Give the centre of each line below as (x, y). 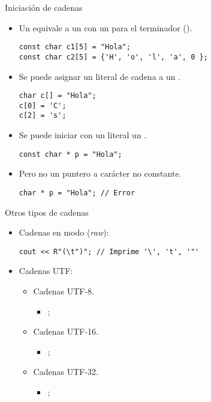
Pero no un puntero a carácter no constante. (100, 173)
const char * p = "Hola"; (70, 154)
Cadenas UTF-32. (66, 372)
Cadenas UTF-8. (64, 291)
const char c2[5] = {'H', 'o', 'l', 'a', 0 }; (113, 57)
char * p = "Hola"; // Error (77, 193)
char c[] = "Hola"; (58, 96)
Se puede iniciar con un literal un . (83, 135)
